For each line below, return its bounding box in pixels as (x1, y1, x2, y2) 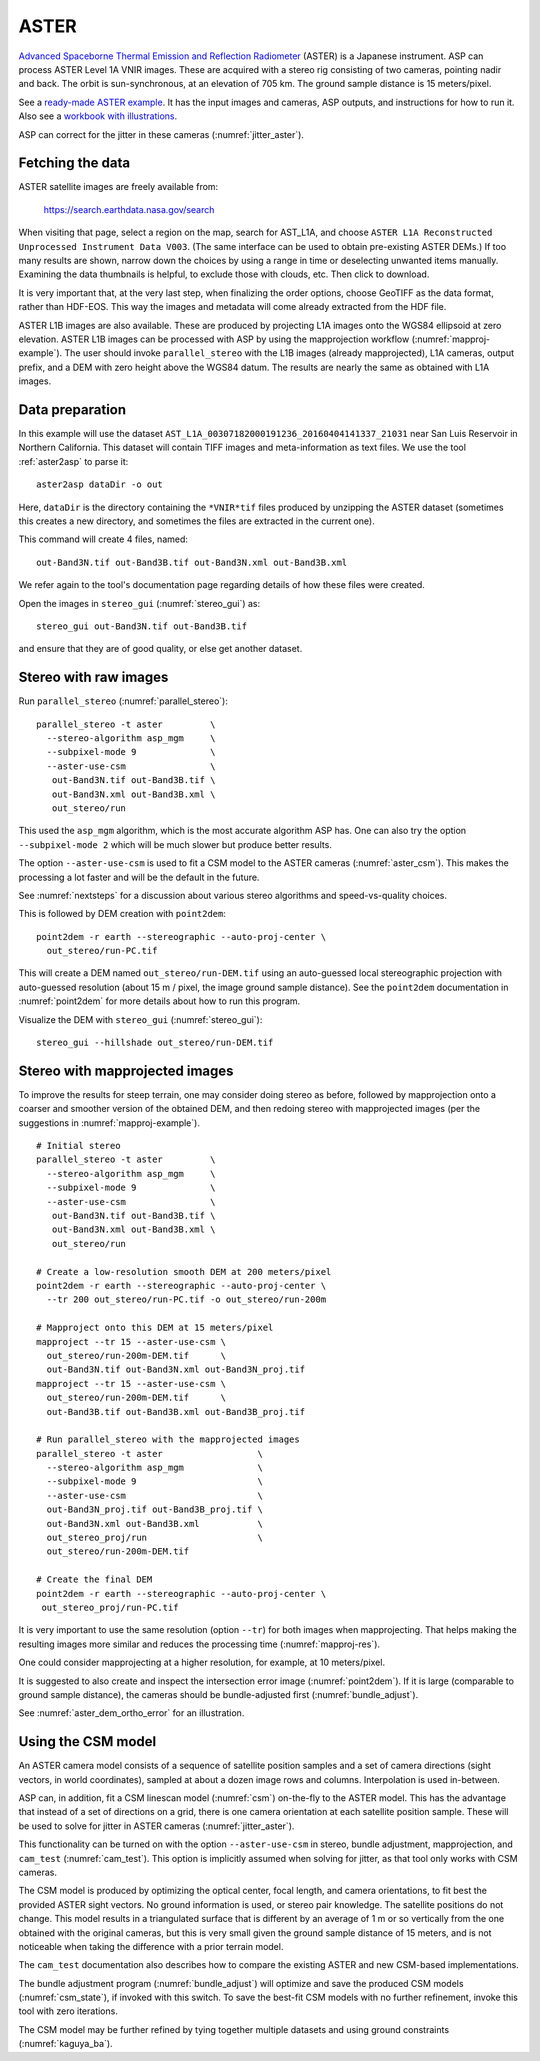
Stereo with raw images (18, 669, 169, 686)
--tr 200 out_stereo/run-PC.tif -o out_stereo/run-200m (46, 1294, 327, 1305)
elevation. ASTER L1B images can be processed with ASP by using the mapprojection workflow (18, 333, 410, 345)
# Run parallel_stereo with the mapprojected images (36, 1434, 300, 1445)
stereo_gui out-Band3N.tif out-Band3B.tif (36, 620, 248, 632)
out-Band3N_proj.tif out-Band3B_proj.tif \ (46, 1504, 264, 1515)
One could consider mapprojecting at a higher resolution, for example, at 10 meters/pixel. (18, 1656, 385, 1669)
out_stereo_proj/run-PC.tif (41, 1601, 179, 1613)
